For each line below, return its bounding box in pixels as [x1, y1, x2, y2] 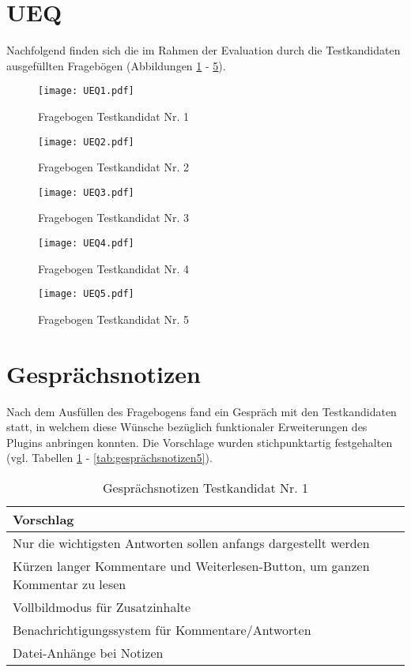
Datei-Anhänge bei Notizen [13, 644, 164, 663]
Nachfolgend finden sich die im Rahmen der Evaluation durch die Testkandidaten [6, 42, 401, 58]
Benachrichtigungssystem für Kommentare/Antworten [13, 621, 311, 640]
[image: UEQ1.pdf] [38, 85, 134, 97]
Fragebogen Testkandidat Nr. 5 [38, 310, 189, 327]
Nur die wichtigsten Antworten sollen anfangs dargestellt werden [13, 534, 370, 553]
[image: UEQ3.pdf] [38, 186, 134, 198]
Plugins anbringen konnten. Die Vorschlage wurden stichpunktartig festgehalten [6, 434, 393, 450]
